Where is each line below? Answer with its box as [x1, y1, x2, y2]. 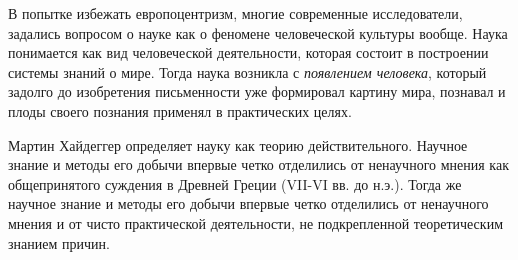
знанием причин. [8, 232, 110, 253]
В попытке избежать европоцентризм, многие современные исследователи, [8, 3, 463, 23]
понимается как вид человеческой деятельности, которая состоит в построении [8, 42, 489, 63]
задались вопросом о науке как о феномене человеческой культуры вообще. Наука [8, 22, 508, 43]
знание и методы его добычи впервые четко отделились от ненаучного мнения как [8, 154, 509, 175]
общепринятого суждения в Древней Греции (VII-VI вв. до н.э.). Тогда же [8, 173, 462, 194]
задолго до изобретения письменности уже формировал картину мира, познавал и [8, 81, 506, 102]
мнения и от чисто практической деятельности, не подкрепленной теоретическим [8, 212, 503, 233]
